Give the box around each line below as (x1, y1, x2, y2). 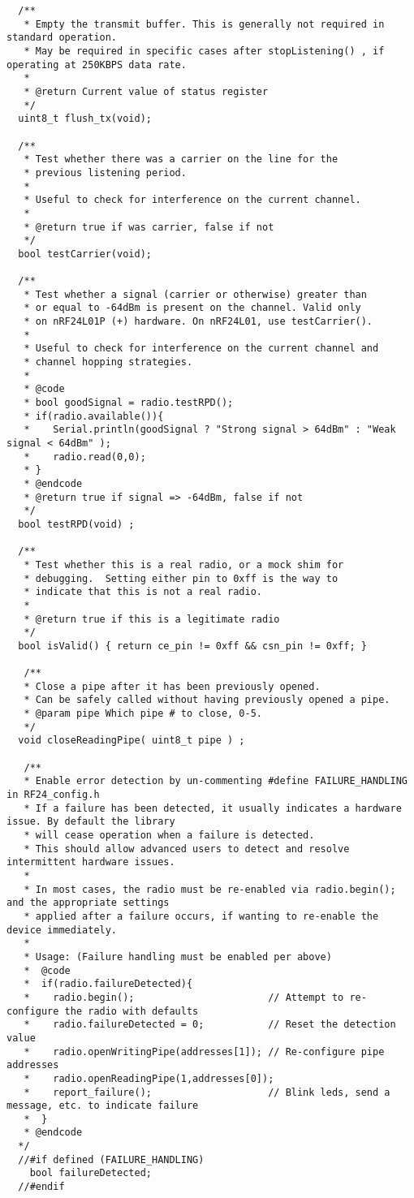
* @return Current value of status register (24, 85, 269, 97)
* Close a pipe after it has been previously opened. (24, 680, 321, 692)
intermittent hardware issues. (6, 856, 175, 868)
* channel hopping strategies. (24, 356, 193, 368)
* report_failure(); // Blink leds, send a (24, 1086, 390, 1098)
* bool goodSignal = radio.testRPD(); (24, 397, 234, 409)
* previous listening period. (24, 166, 187, 179)
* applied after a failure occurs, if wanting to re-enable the (24, 910, 379, 922)
